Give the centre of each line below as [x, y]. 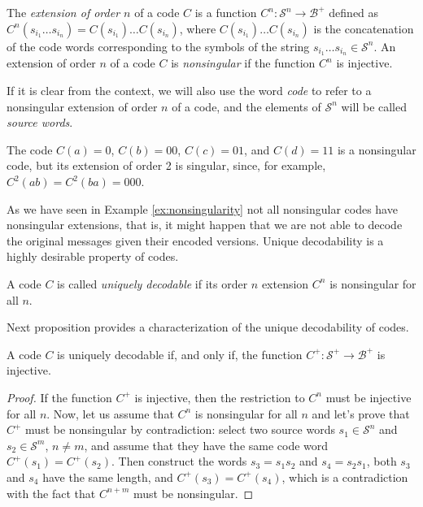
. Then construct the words [179, 461]
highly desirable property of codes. [93, 256]
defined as [354, 12]
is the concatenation [364, 28]
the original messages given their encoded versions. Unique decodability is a [195, 240]
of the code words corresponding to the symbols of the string [158, 46]
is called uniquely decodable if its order [153, 283]
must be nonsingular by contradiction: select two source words [180, 429]
